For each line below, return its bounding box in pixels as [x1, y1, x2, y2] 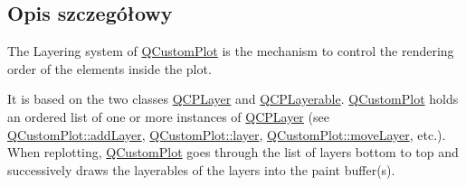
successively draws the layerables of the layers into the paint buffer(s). [7, 160, 395, 179]
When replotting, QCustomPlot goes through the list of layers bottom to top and [7, 143, 459, 162]
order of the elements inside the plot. [7, 59, 212, 78]
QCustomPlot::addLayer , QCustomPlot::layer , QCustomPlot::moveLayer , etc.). [7, 125, 446, 144]
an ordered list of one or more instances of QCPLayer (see [7, 107, 329, 126]
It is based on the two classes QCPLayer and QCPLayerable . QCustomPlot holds [7, 89, 459, 108]
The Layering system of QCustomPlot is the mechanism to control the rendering [7, 42, 454, 60]
